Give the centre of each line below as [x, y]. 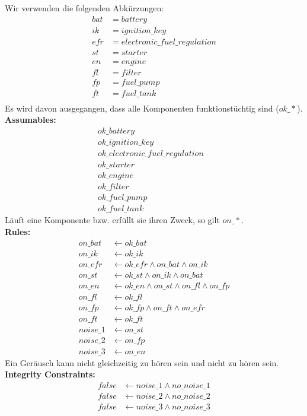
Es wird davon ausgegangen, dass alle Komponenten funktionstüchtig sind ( [142, 108]
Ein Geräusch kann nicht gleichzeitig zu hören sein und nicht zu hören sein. [142, 362]
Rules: [18, 231]
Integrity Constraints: [50, 374]
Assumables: [31, 120]
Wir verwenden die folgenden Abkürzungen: [84, 8]
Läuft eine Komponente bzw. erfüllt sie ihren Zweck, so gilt [112, 220]
